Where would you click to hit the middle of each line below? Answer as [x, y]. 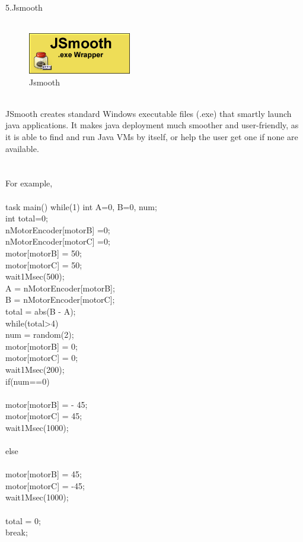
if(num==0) [28, 381]
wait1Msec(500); [35, 276]
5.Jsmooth [24, 7]
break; [17, 532]
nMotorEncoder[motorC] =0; [58, 241]
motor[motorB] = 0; [42, 346]
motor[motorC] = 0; [42, 358]
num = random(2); [40, 335]
